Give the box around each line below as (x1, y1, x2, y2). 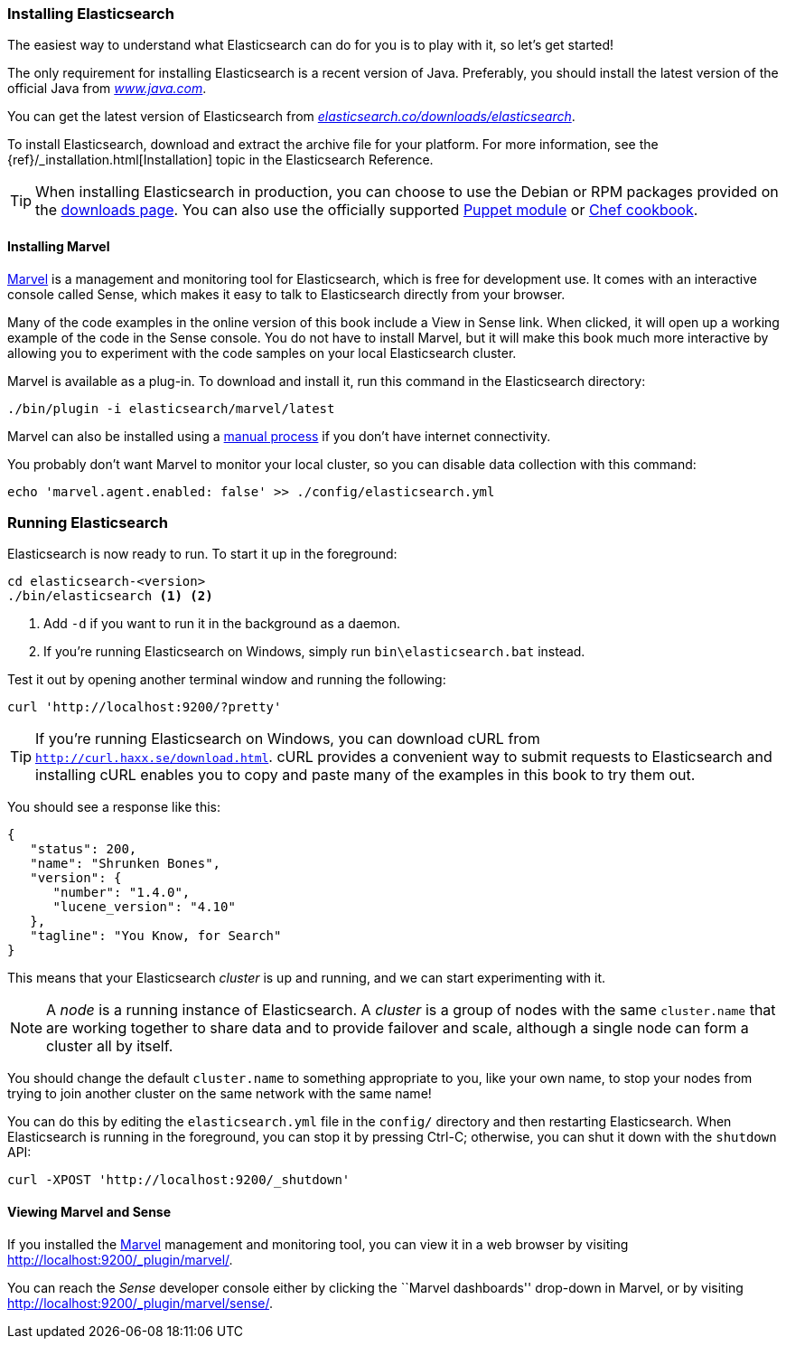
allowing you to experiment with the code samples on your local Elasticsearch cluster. (7, 344, 517, 361)
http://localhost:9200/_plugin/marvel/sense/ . (7, 1294, 274, 1311)
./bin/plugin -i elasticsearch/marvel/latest (7, 400, 335, 416)
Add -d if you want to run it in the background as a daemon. (43, 616, 400, 632)
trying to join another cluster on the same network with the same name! (7, 1086, 432, 1102)
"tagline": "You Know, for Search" (30, 928, 282, 944)
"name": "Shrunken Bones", (30, 856, 221, 871)
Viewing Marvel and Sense (7, 1203, 172, 1219)
